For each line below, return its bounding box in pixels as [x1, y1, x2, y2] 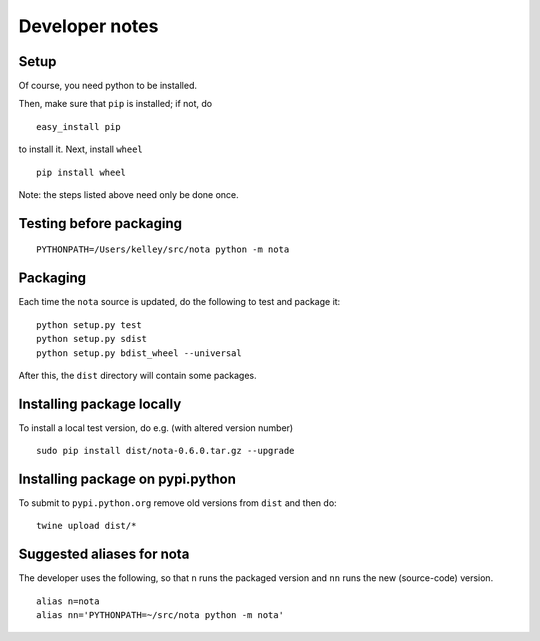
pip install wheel [36, 166, 127, 178]
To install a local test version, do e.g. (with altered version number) [18, 421, 294, 434]
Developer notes [18, 15, 159, 37]
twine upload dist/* [36, 520, 137, 532]
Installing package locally [18, 395, 182, 412]
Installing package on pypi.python [18, 471, 237, 487]
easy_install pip [36, 121, 121, 132]
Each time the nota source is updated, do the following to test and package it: [18, 296, 341, 308]
